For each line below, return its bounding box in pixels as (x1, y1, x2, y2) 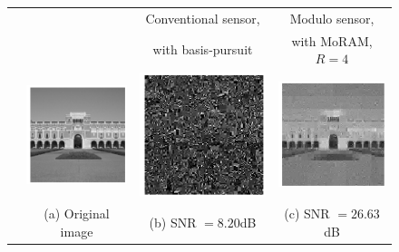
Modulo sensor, (289, 8, 375, 27)
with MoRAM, (291, 31, 373, 50)
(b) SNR (149, 213, 197, 232)
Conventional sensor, (145, 8, 260, 27)
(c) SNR (284, 204, 330, 223)
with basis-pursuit (152, 40, 253, 59)
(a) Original (44, 204, 110, 223)
